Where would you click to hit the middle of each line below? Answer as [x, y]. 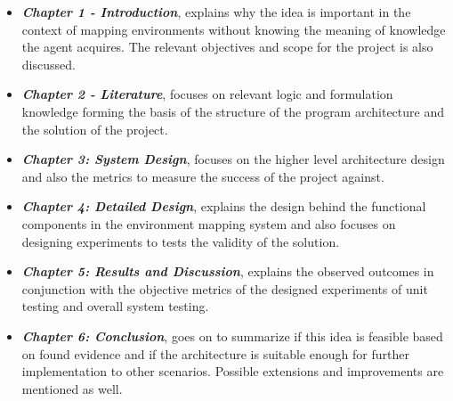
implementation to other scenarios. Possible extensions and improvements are [233, 371]
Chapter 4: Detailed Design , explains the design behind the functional [224, 206]
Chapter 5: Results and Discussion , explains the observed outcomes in [228, 271]
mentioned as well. [72, 388]
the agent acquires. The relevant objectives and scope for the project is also [227, 47]
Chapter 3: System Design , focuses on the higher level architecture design [233, 159]
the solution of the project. [95, 129]
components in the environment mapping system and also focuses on [209, 223]
